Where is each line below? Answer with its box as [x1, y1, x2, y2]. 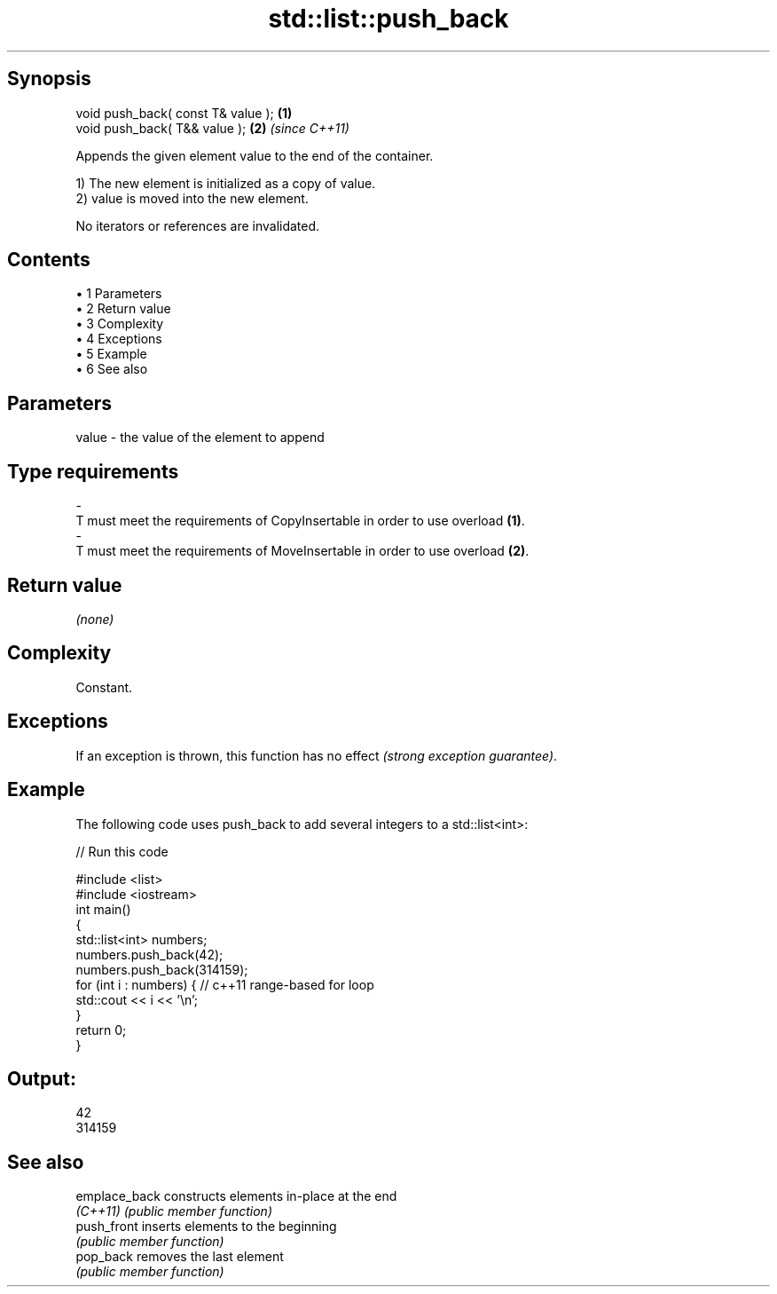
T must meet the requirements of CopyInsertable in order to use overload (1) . [75, 513, 525, 529]
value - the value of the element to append [75, 430, 325, 446]
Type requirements [7, 460, 179, 483]
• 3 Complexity [75, 316, 164, 332]
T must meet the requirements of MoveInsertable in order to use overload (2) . [75, 543, 530, 559]
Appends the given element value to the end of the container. [75, 147, 434, 163]
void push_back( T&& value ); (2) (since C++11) [75, 120, 349, 136]
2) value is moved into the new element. [75, 190, 309, 206]
